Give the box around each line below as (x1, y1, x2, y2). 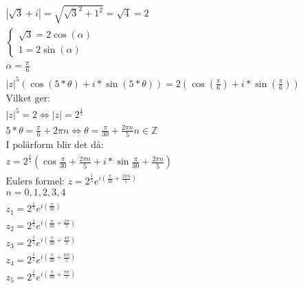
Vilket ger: (5, 93, 51, 104)
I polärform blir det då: (5, 140, 104, 150)
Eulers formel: (5, 176, 65, 187)
